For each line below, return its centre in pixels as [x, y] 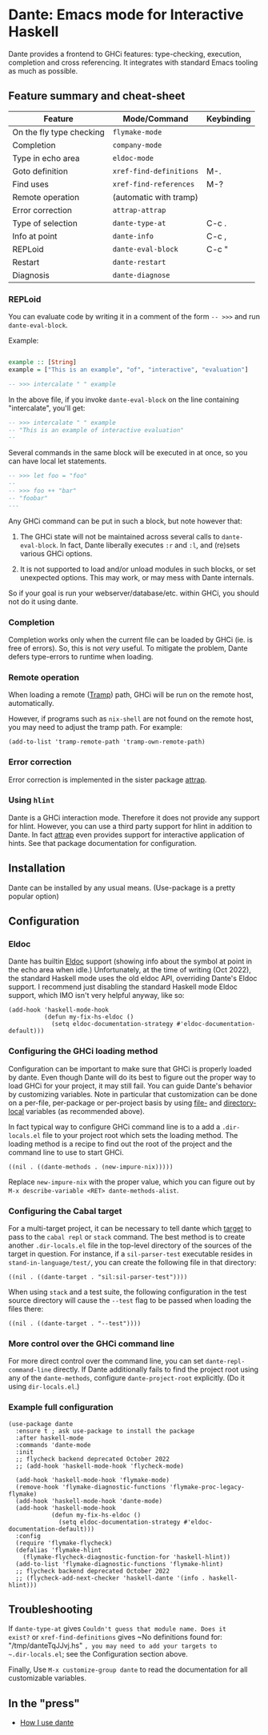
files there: [26, 1308]
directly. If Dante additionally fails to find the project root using [156, 1369]
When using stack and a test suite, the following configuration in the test [128, 1292]
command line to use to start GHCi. [66, 1152]
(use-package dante [41, 1424]
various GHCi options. [56, 553]
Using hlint [31, 800]
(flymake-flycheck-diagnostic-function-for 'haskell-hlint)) [126, 1557]
